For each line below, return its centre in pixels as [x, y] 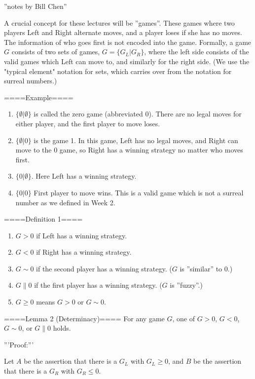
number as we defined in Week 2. [65, 202]
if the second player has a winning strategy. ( [104, 268]
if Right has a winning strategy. [84, 252]
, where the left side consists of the [197, 52]
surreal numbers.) [31, 81]
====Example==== [39, 97]
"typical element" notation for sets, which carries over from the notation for [118, 71]
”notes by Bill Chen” [36, 6]
